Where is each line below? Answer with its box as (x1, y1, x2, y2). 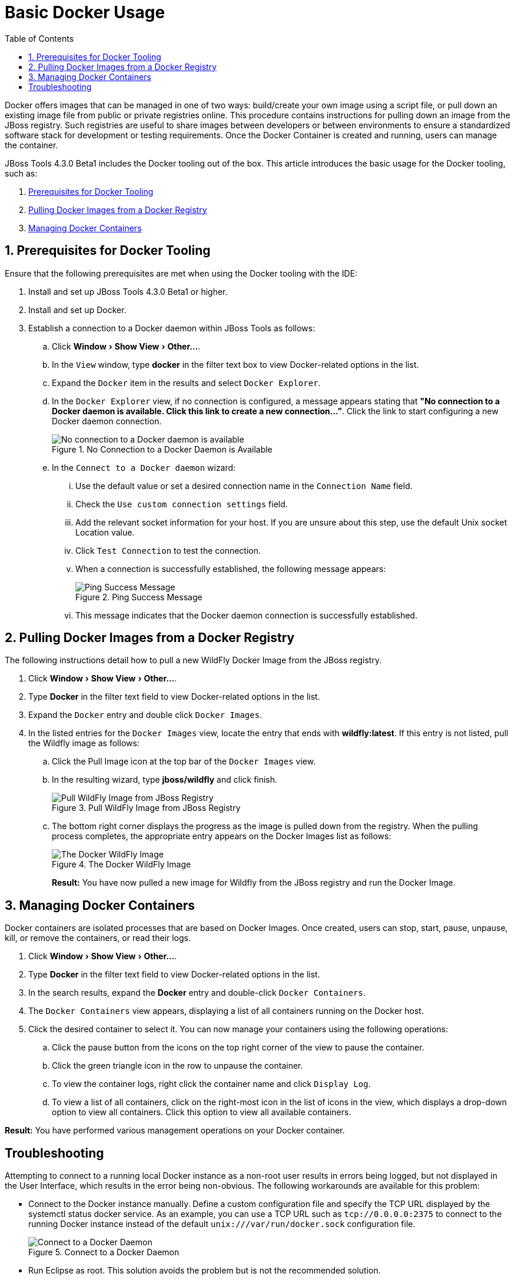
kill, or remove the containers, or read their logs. (5, 933, 191, 943)
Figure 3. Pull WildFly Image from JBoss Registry (52, 803, 241, 813)
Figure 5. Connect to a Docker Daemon (28, 1247, 180, 1258)
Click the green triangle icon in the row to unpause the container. (52, 1060, 303, 1071)
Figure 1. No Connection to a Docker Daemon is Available (52, 444, 273, 454)
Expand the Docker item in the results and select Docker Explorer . (52, 377, 321, 388)
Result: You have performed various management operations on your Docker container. (5, 1125, 345, 1136)
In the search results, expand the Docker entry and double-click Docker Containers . (28, 988, 366, 998)
